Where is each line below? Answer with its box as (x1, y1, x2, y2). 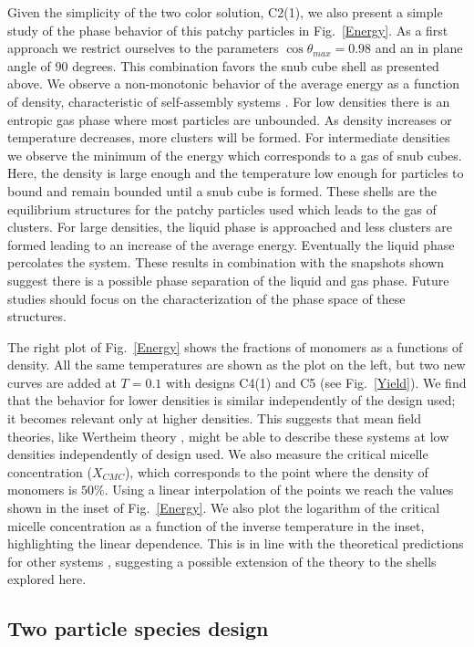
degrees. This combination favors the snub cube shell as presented (72, 56, 439, 75)
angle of (7, 56, 51, 75)
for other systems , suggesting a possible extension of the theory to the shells (7, 551, 437, 570)
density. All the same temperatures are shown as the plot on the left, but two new (7, 355, 466, 374)
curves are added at (7, 372, 117, 391)
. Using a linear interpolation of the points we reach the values (104, 480, 454, 499)
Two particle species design (7, 614, 269, 642)
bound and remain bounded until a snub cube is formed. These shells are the (7, 181, 438, 200)
